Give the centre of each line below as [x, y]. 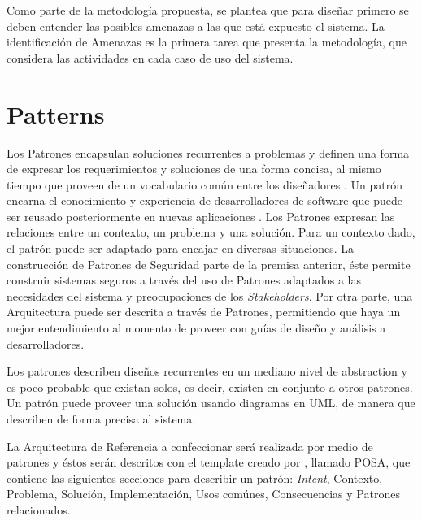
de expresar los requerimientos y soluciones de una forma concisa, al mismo [194, 169]
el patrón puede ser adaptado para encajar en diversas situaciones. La [180, 248]
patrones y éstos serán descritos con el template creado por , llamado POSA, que [209, 462]
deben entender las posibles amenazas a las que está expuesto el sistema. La [196, 26]
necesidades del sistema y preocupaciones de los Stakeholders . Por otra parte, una [210, 295]
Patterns [56, 113]
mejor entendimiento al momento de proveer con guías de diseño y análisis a [196, 328]
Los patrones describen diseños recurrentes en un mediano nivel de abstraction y [207, 371]
